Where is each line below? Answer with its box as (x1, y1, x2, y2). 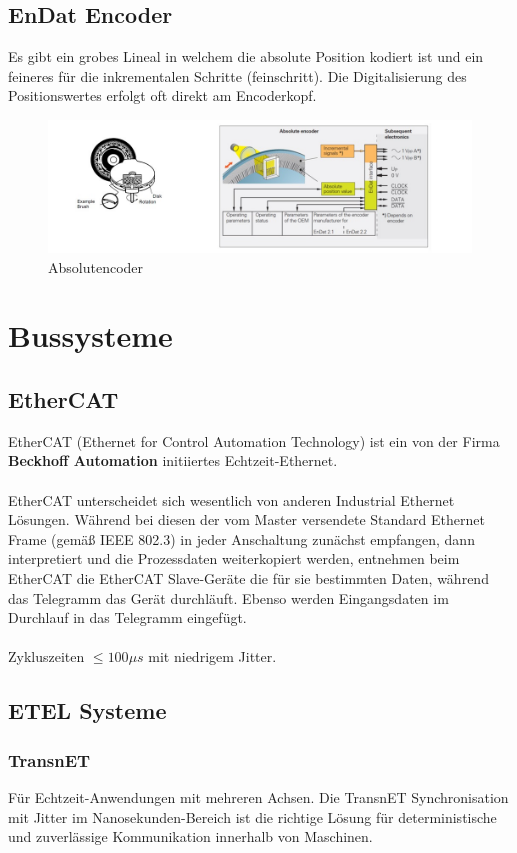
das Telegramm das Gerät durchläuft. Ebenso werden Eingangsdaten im (8, 587, 449, 608)
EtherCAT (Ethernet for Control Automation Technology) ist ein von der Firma (8, 430, 500, 451)
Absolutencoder (48, 256, 144, 277)
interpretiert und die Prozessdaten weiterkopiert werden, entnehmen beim (8, 548, 460, 569)
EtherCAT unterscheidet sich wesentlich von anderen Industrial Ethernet (8, 489, 455, 510)
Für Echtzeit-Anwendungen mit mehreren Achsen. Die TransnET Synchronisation (8, 787, 509, 807)
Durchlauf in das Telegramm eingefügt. (8, 607, 247, 628)
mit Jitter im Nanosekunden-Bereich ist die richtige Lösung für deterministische (8, 806, 497, 827)
